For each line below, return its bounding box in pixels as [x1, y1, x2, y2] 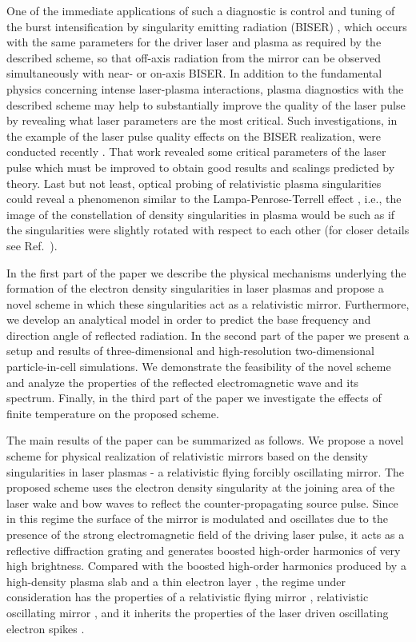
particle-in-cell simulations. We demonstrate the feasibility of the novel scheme [6, 358, 391, 375]
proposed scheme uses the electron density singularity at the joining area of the [6, 479, 395, 496]
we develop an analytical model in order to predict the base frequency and [6, 311, 371, 328]
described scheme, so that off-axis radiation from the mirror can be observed [6, 49, 382, 66]
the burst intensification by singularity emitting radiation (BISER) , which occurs [6, 18, 407, 34]
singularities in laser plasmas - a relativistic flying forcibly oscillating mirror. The [6, 463, 405, 480]
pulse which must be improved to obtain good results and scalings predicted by [6, 158, 395, 175]
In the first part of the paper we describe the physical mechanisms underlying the [6, 264, 406, 281]
